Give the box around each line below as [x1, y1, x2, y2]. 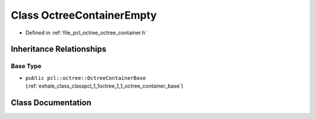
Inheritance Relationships [11, 44, 107, 54]
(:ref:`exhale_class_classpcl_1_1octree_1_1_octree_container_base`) [25, 82, 184, 90]
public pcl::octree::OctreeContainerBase [25, 75, 146, 81]
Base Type [11, 62, 42, 70]
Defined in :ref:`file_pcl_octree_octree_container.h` [25, 29, 147, 36]
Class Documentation [11, 97, 92, 107]
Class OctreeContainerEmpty [11, 9, 157, 22]
